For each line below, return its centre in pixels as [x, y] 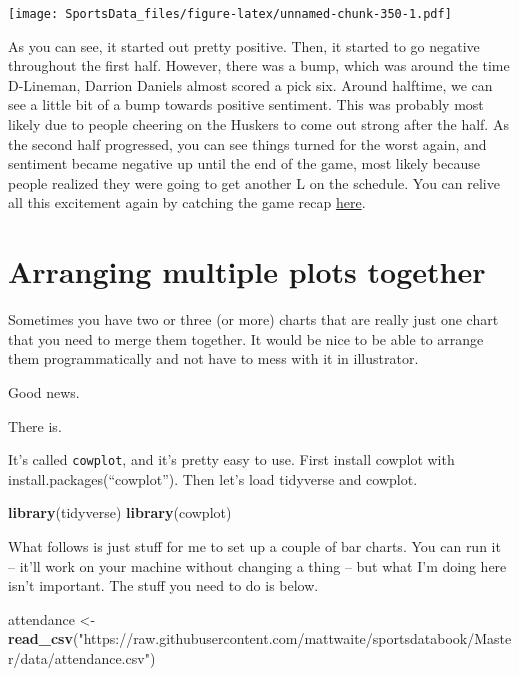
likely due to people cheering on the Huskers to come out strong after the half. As [258, 124]
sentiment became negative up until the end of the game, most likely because [244, 163]
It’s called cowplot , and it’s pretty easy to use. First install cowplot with [231, 459]
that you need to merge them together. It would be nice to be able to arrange [246, 338]
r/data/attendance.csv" [79, 657]
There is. [35, 425]
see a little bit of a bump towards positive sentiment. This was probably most [246, 104]
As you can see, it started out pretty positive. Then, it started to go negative [244, 45]
